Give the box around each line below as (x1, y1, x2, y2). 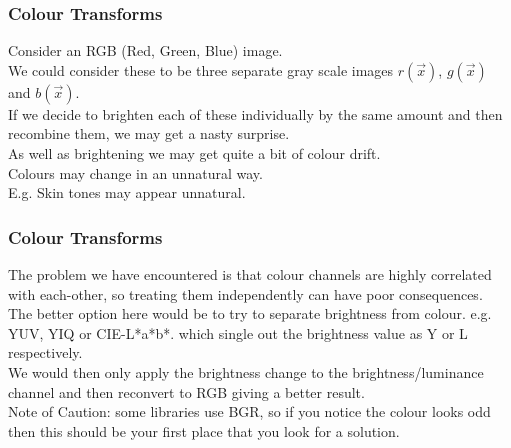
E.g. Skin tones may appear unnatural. (8, 182, 246, 203)
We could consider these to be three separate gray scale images (8, 59, 394, 80)
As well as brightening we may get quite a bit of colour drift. (8, 143, 381, 163)
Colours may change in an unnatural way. (8, 162, 263, 183)
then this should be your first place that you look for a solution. (8, 420, 400, 441)
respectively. (8, 342, 83, 363)
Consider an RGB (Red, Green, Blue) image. (8, 40, 283, 61)
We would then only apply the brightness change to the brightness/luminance (8, 361, 484, 382)
